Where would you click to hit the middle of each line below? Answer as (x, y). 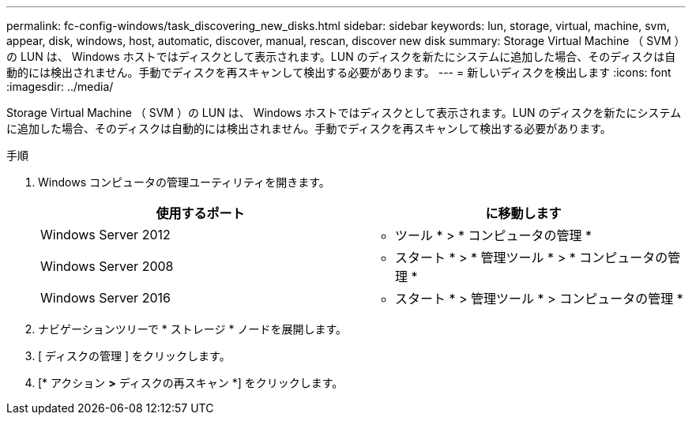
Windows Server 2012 (105, 235)
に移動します (523, 213)
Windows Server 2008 (107, 266)
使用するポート (200, 213)
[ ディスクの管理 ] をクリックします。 (134, 356)
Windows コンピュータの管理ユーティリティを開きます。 (184, 182)
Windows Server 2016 (105, 298)
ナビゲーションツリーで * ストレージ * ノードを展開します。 (192, 329)
